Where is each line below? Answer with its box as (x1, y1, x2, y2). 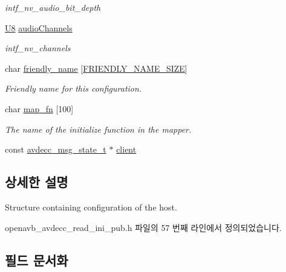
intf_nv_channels (5, 42, 71, 54)
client (116, 143, 137, 156)
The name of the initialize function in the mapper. (5, 122, 192, 135)
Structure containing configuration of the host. (5, 200, 177, 213)
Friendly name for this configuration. (5, 82, 142, 95)
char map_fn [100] (5, 102, 74, 115)
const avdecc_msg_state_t (5, 143, 106, 156)
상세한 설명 (5, 172, 68, 191)
